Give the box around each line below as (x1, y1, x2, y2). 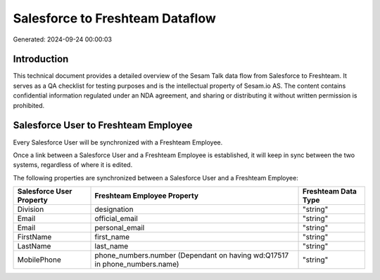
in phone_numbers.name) (94, 260, 179, 269)
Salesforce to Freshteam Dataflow (13, 11, 216, 26)
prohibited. (13, 101, 45, 109)
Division (17, 204, 44, 214)
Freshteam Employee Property (94, 191, 199, 201)
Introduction (13, 53, 69, 65)
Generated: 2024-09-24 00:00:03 (13, 35, 113, 44)
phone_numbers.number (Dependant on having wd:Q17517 (94, 251, 289, 260)
